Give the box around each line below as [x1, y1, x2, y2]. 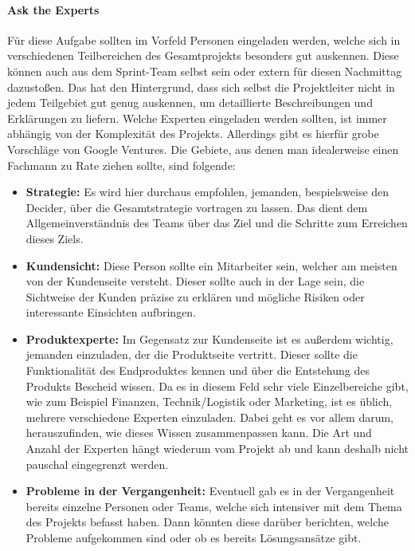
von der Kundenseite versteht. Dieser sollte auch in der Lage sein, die [25, 273, 365, 289]
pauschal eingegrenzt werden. [25, 455, 169, 472]
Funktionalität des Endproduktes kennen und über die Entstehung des [25, 362, 370, 379]
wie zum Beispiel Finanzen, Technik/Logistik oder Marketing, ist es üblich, [25, 393, 393, 410]
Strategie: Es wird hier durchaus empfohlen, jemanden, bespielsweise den [25, 183, 390, 200]
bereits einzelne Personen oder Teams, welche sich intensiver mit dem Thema [25, 498, 402, 514]
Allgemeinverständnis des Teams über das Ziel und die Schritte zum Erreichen [25, 214, 408, 231]
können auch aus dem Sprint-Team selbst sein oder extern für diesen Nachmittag [7, 62, 402, 79]
